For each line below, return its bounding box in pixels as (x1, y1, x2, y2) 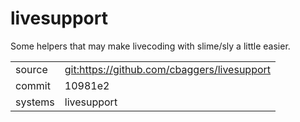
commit (15, 78, 51, 92)
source (15, 62, 48, 76)
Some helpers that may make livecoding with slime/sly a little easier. (10, 40, 291, 52)
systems (15, 95, 55, 109)
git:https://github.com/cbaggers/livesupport (64, 62, 272, 76)
